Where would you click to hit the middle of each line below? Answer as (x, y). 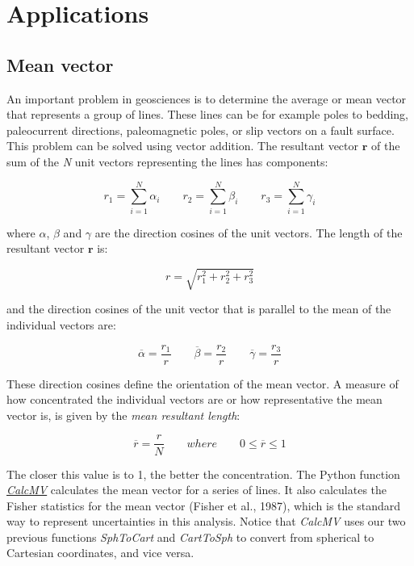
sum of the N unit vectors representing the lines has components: (167, 161)
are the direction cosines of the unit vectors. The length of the (249, 232)
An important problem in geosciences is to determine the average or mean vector (207, 98)
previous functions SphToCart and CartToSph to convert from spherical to (190, 537)
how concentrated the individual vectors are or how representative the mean (194, 399)
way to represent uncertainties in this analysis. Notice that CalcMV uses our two (206, 521)
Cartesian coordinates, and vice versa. (100, 553)
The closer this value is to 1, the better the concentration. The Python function (203, 474)
